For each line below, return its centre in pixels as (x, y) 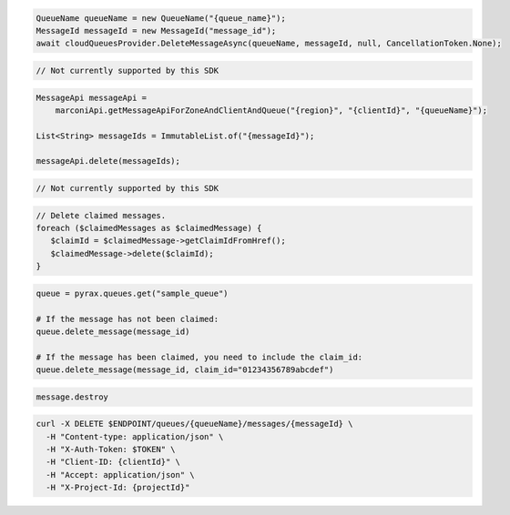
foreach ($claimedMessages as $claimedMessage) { (149, 228)
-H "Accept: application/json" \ (120, 475)
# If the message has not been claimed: (127, 319)
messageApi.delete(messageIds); (108, 161)
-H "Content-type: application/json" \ (135, 436)
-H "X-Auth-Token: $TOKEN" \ (111, 449)
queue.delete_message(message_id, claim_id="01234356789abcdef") (185, 370)
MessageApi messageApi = (92, 97)
